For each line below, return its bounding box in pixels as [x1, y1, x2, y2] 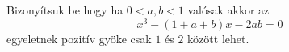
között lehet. [187, 30, 249, 46]
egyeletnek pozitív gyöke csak [6, 30, 152, 46]
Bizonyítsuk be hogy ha [6, 2, 124, 18]
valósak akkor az [187, 2, 270, 18]
